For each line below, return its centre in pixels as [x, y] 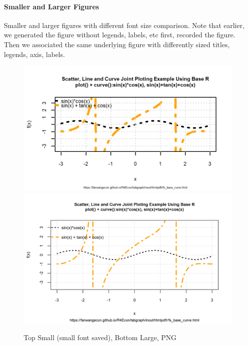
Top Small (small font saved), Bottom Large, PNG [100, 337]
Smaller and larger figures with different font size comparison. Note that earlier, [124, 25]
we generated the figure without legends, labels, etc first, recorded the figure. [120, 35]
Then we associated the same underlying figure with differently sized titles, [117, 44]
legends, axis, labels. [34, 54]
